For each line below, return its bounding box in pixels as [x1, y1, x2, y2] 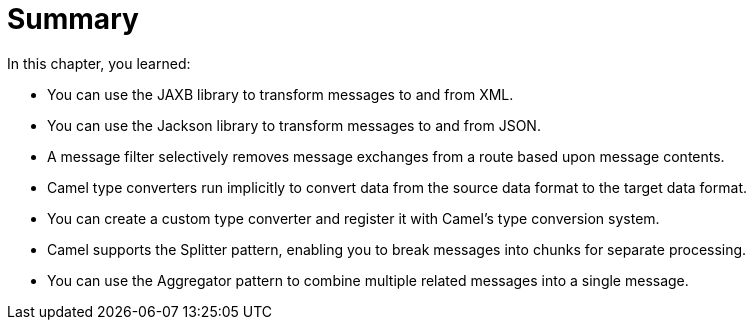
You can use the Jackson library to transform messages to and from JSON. [47, 116, 541, 134]
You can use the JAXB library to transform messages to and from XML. [47, 85, 514, 103]
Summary [7, 2, 139, 36]
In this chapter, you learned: [7, 54, 191, 72]
